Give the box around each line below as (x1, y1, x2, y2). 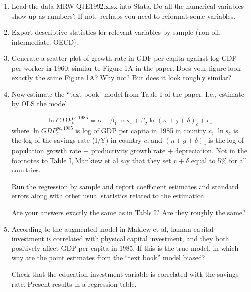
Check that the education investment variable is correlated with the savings (11, 268, 239, 279)
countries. (11, 165, 41, 175)
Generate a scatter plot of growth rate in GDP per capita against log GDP (11, 53, 237, 63)
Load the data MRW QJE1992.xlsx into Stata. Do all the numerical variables (11, 1, 244, 11)
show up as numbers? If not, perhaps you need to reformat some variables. (11, 10, 236, 21)
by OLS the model (11, 98, 67, 108)
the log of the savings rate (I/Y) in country (11, 135, 142, 145)
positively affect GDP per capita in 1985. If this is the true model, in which (11, 243, 239, 253)
